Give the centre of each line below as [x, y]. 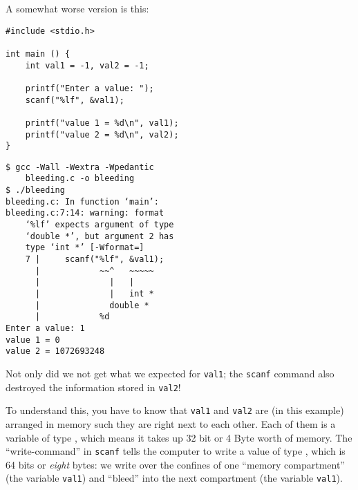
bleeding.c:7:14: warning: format [85, 213]
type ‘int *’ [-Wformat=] [85, 248]
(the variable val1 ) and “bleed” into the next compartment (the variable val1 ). [174, 478]
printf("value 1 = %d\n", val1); [102, 123]
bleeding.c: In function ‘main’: [82, 201]
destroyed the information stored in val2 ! [93, 387]
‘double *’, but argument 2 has [100, 236]
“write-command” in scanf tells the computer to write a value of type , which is [176, 451]
